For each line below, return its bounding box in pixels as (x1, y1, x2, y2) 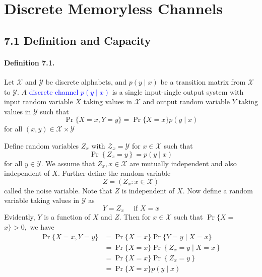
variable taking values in (4, 195, 80, 205)
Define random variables (4, 140, 79, 151)
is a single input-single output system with (112, 86, 244, 97)
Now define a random (187, 185, 253, 195)
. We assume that (41, 158, 95, 168)
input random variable (4, 96, 73, 107)
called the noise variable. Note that (4, 185, 112, 195)
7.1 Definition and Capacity (4, 32, 151, 48)
